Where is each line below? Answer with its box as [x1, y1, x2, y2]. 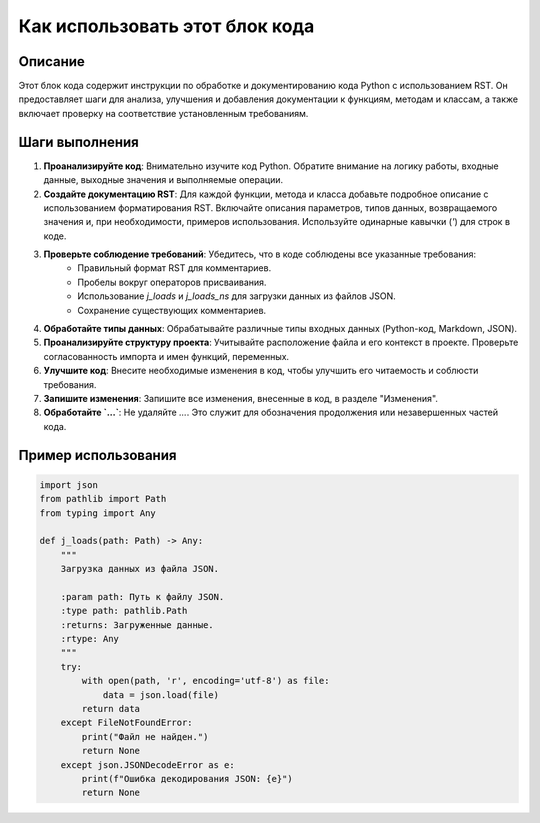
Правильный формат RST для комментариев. [77, 262, 272, 274]
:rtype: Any [60, 633, 120, 645]
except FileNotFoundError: [60, 717, 194, 729]
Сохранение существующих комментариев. [77, 304, 267, 316]
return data [81, 703, 140, 715]
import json [39, 479, 99, 490]
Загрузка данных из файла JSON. [60, 563, 220, 575]
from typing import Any [39, 507, 157, 519]
